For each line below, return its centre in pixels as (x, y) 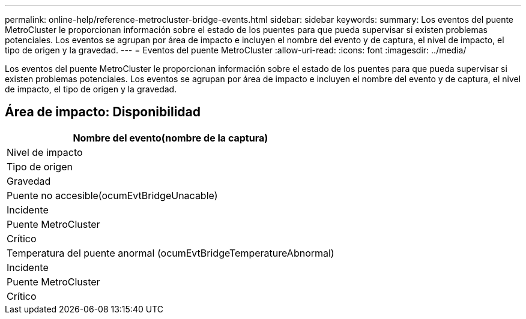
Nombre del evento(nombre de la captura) (171, 138)
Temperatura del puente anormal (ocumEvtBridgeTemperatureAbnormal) (171, 253)
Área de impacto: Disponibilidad (103, 112)
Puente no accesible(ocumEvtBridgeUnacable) (112, 195)
